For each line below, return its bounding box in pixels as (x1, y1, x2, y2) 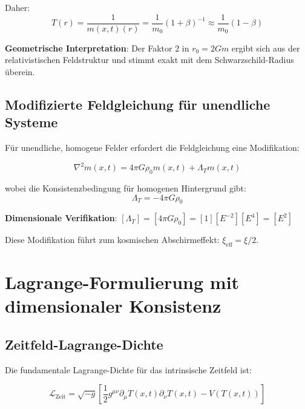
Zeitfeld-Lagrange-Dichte (5, 335, 163, 354)
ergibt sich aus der (231, 41, 300, 54)
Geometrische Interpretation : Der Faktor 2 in (5, 41, 189, 54)
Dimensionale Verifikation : (5, 211, 117, 224)
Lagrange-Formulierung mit (5, 270, 240, 294)
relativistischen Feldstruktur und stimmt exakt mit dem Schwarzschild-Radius (5, 53, 294, 66)
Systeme (5, 113, 58, 131)
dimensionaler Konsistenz (5, 293, 221, 318)
